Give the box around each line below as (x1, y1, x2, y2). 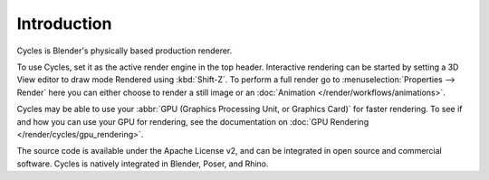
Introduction (16, 14, 112, 33)
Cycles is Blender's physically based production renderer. (16, 45, 233, 56)
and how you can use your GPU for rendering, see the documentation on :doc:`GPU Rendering (16, 116, 369, 127)
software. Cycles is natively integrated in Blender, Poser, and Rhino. (16, 158, 269, 169)
